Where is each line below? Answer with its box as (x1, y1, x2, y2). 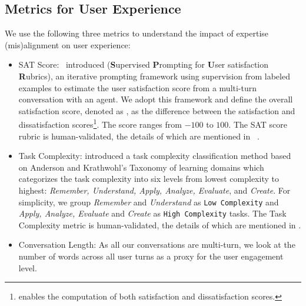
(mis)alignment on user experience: (5, 38, 131, 51)
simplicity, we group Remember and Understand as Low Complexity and (18, 195, 279, 208)
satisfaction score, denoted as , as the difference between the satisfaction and (18, 104, 295, 117)
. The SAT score (228, 118, 287, 131)
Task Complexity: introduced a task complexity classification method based (18, 149, 291, 162)
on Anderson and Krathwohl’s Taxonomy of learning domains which (18, 161, 264, 173)
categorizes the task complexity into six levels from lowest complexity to (18, 172, 279, 185)
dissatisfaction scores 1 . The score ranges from (18, 117, 182, 131)
